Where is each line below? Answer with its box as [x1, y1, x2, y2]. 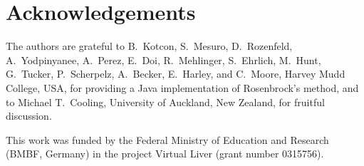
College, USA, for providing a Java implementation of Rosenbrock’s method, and [6, 80, 359, 95]
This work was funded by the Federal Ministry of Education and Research [6, 132, 329, 147]
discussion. [6, 108, 52, 123]
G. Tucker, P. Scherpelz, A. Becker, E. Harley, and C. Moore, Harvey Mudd [6, 66, 345, 81]
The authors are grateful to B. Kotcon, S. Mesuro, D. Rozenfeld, [6, 38, 293, 53]
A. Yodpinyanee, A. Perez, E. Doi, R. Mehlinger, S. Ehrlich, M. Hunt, [6, 52, 321, 67]
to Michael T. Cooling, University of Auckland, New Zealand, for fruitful [6, 94, 325, 109]
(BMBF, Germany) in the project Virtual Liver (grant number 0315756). [6, 146, 324, 161]
